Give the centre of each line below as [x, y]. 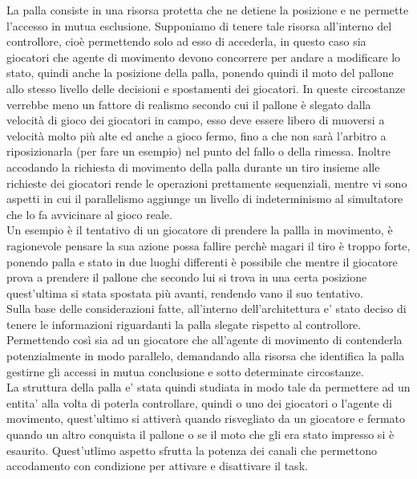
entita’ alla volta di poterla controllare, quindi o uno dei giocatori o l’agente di [199, 402]
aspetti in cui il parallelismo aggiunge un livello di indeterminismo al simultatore [205, 199]
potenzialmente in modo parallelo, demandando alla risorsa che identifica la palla [206, 356]
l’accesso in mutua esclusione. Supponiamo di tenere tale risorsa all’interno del [199, 25]
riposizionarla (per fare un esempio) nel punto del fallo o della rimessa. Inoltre [198, 151]
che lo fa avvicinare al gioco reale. [89, 214]
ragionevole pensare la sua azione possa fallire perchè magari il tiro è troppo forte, [208, 245]
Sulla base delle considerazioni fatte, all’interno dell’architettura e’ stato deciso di [206, 309]
